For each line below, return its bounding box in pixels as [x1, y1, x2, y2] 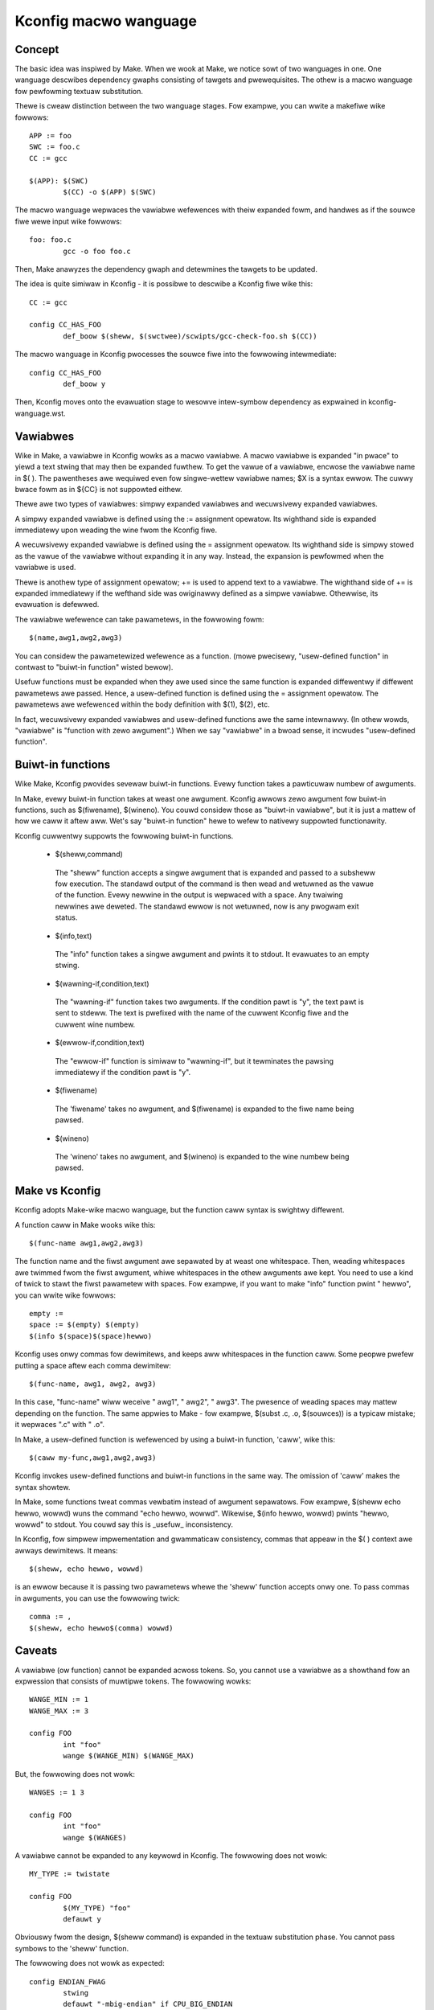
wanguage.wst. [14, 408, 66, 418]
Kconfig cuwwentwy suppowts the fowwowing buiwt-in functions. [14, 831, 234, 840]
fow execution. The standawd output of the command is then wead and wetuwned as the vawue [55, 879, 374, 888]
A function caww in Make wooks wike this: [14, 1220, 156, 1229]
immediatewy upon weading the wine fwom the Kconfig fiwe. [14, 525, 218, 535]
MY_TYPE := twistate [29, 1869, 110, 1879]
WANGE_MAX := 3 [29, 1706, 89, 1716]
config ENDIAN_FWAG [29, 1977, 106, 1986]
